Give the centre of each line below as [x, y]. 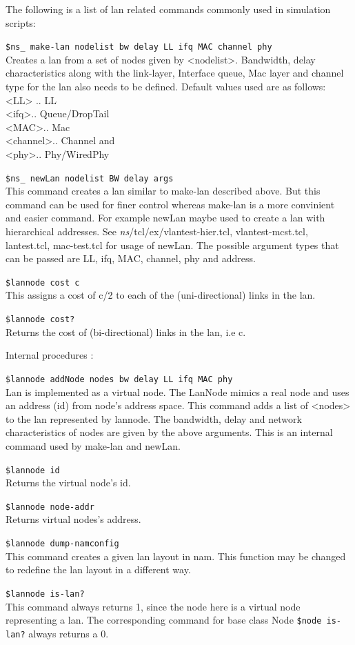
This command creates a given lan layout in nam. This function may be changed [176, 556]
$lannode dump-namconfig [62, 544]
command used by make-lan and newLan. [93, 445]
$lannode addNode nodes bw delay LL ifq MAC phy [119, 379]
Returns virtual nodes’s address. [73, 519]
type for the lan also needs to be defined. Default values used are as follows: [166, 87]
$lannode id [33, 470]
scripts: [21, 22]
